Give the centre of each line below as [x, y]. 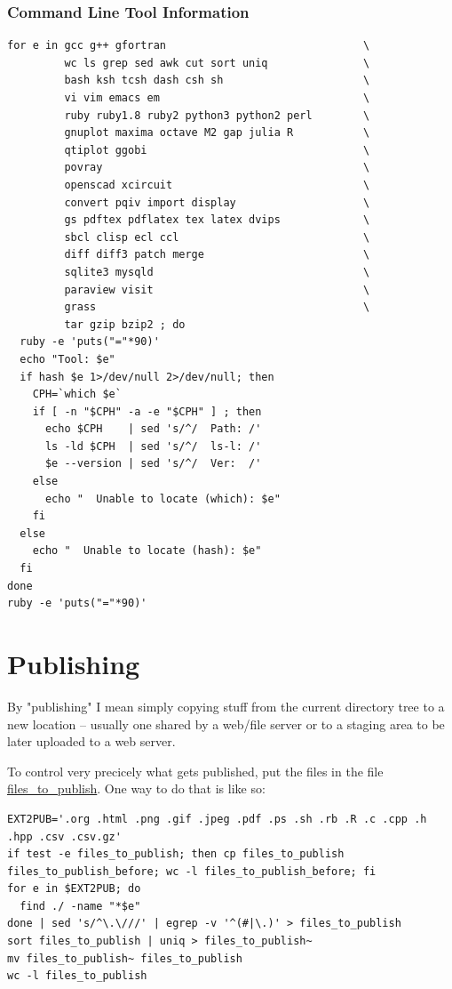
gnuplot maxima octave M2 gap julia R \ [217, 133]
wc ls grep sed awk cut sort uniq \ [217, 63]
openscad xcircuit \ [217, 185]
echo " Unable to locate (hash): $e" [147, 551]
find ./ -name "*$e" [80, 906]
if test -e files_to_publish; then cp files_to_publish [176, 854]
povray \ [217, 168]
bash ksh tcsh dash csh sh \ [217, 80]
